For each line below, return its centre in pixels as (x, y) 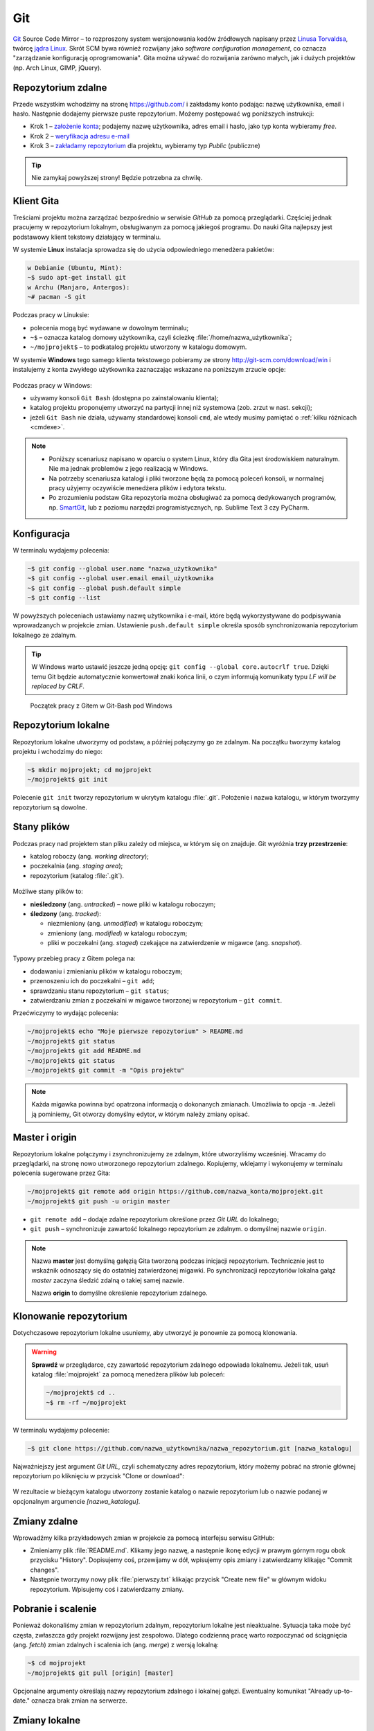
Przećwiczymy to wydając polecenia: (66, 1013)
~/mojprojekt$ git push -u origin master (99, 1201)
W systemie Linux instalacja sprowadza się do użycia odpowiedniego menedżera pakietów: (144, 250)
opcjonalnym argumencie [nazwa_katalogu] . (77, 1501)
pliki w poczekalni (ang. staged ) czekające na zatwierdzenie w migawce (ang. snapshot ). (175, 943)
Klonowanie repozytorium (70, 1316)
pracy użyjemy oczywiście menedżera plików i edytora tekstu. (137, 488)
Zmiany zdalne (45, 1521)
